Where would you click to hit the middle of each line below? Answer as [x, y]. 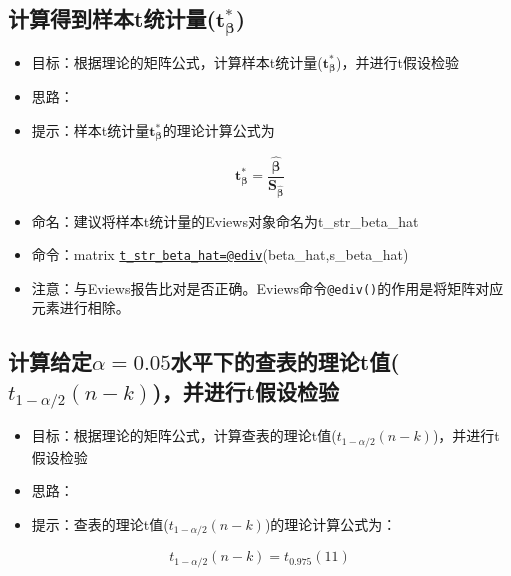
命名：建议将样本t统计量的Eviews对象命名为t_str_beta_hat [225, 220]
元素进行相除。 [80, 307]
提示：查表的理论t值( [100, 524]
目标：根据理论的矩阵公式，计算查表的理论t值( [184, 435]
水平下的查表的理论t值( [285, 361]
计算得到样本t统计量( [112, 18]
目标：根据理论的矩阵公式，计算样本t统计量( [177, 61]
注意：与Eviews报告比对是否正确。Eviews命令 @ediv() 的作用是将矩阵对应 [267, 287]
